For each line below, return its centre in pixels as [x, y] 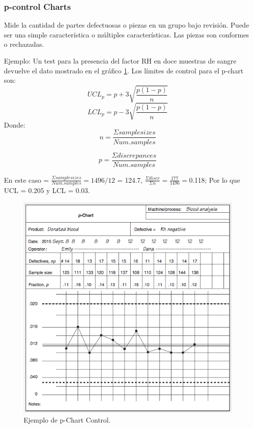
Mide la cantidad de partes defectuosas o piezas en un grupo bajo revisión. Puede [126, 25]
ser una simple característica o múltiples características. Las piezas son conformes [126, 34]
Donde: [15, 124]
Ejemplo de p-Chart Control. [67, 419]
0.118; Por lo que [214, 180]
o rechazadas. [24, 44]
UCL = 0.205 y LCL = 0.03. [47, 190]
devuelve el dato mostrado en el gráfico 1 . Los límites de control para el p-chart [124, 70]
